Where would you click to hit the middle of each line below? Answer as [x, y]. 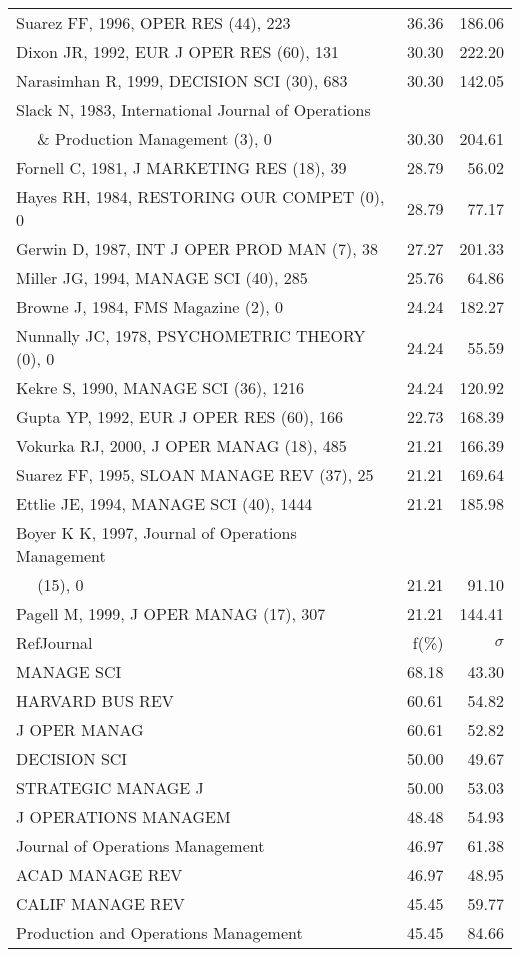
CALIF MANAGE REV [100, 903]
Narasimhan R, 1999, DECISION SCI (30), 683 [182, 80]
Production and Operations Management [159, 932]
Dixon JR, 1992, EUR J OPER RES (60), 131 [177, 51]
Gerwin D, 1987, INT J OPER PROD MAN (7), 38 [197, 248]
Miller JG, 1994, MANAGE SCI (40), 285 [162, 277]
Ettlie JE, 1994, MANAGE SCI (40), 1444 [164, 503]
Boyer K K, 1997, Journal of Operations [156, 532]
